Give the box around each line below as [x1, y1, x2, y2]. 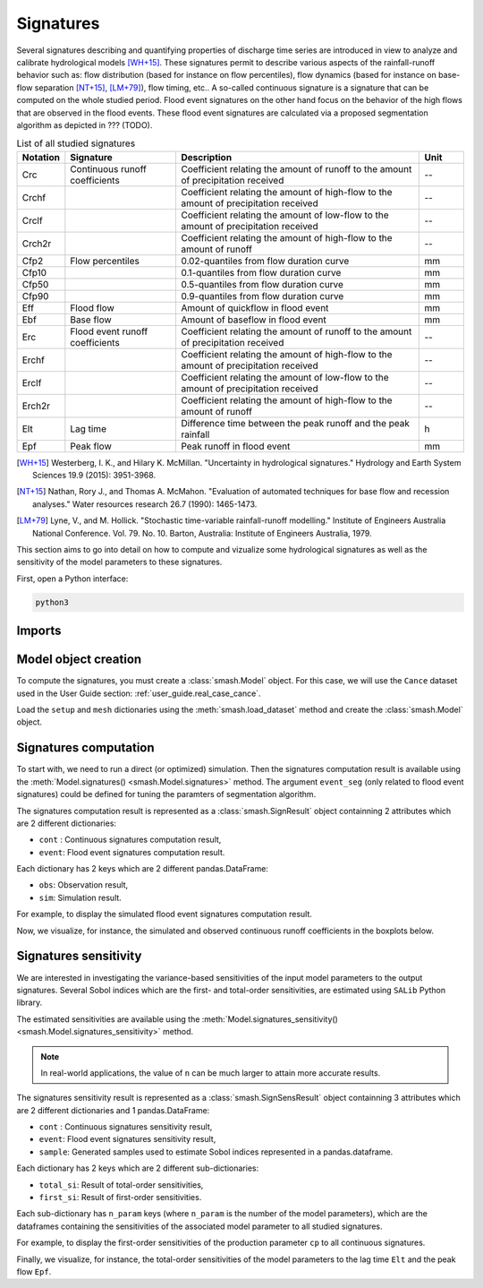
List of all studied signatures [16, 137, 136, 150]
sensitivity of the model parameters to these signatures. [16, 556, 223, 568]
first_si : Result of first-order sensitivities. [38, 1192, 202, 1203]
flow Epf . [16, 1266, 52, 1276]
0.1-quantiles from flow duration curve [180, 266, 342, 279]
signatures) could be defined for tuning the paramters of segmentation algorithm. [16, 789, 317, 800]
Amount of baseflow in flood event [180, 313, 326, 326]
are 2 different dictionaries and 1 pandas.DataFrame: [16, 1104, 210, 1115]
